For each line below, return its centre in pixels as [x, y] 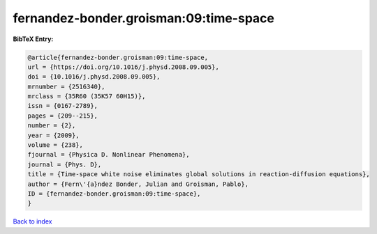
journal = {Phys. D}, [65, 164]
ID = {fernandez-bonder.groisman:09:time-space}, [114, 194]
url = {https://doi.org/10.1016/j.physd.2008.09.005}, [123, 67]
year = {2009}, [53, 135]
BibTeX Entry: [33, 39]
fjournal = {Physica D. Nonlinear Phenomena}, [109, 155]
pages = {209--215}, [62, 116]
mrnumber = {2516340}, [66, 86]
